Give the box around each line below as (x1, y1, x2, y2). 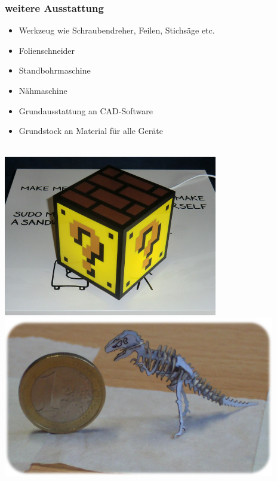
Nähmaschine (19, 84, 67, 96)
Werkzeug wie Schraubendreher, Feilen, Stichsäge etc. (19, 24, 215, 36)
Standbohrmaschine (19, 64, 91, 77)
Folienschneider (19, 44, 75, 56)
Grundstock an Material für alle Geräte (19, 124, 163, 137)
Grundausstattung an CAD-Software (19, 104, 153, 117)
